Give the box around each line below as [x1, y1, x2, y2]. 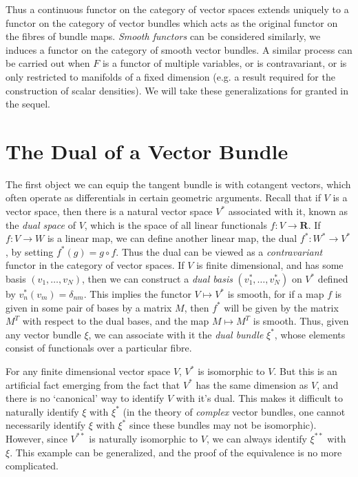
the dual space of [6, 217, 76, 232]
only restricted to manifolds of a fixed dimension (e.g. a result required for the [6, 69, 335, 83]
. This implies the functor [83, 287, 191, 301]
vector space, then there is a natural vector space [6, 204, 213, 219]
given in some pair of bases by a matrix [6, 300, 172, 314]
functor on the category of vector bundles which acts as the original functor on [6, 15, 338, 30]
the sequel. [6, 97, 51, 111]
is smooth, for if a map [227, 287, 324, 301]
